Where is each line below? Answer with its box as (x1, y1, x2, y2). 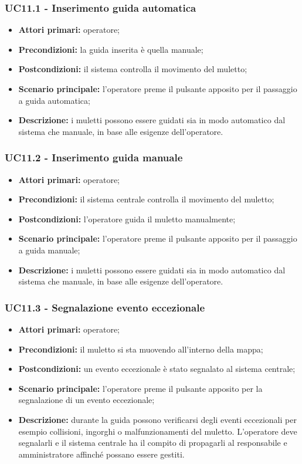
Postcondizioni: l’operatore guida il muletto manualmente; (18, 212, 236, 225)
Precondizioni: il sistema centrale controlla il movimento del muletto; (18, 193, 274, 205)
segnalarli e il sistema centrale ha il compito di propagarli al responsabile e (18, 436, 287, 449)
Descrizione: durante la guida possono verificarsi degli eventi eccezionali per (18, 413, 297, 425)
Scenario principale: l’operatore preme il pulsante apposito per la (18, 382, 263, 394)
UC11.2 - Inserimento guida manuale (5, 150, 183, 165)
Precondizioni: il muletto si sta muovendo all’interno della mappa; (18, 343, 263, 355)
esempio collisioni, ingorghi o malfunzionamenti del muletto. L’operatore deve (18, 425, 297, 437)
